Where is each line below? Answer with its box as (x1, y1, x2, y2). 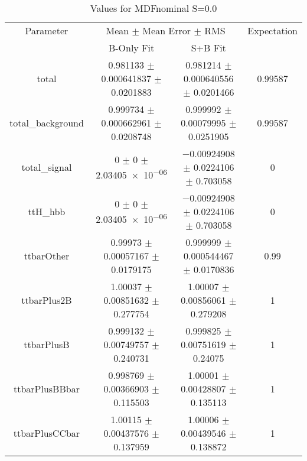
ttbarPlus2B (21, 293, 72, 307)
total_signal (21, 160, 72, 174)
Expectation (247, 24, 298, 37)
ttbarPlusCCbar (13, 426, 80, 440)
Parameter (25, 24, 68, 37)
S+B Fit (191, 41, 226, 54)
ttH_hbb (28, 204, 66, 218)
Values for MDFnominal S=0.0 (90, 1, 217, 15)
